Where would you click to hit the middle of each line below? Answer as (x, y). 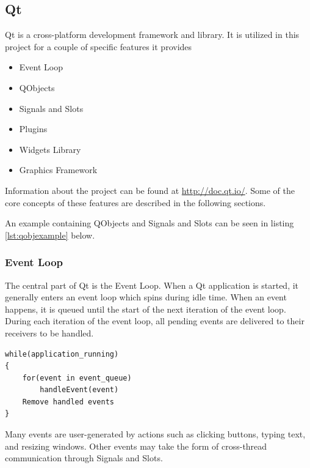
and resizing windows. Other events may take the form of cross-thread (136, 446)
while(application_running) (62, 354)
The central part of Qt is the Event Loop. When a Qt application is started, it (152, 285)
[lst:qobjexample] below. (50, 235)
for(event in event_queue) (77, 378)
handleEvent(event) (79, 390)
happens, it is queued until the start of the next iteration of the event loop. (146, 309)
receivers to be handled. (49, 332)
